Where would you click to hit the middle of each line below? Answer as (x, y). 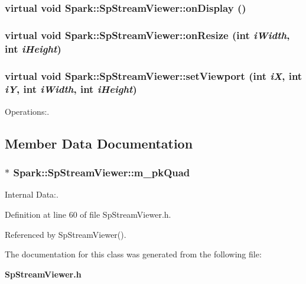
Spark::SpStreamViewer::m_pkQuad (102, 172)
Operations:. (27, 111)
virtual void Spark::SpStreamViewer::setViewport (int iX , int (154, 75)
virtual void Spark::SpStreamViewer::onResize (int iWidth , (147, 35)
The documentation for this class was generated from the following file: (133, 254)
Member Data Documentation (99, 143)
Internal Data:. (32, 194)
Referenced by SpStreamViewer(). (66, 234)
